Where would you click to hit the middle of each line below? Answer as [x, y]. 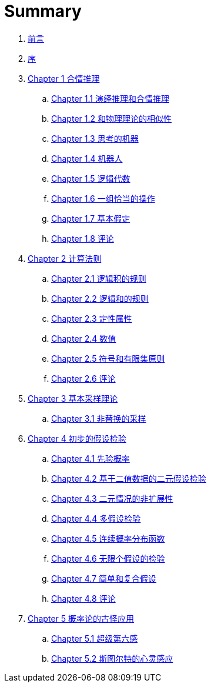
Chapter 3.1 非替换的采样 [99, 418]
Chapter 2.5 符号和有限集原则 [108, 358]
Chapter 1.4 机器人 [87, 158]
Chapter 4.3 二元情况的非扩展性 [112, 498]
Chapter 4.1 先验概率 [91, 458]
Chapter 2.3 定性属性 [92, 318]
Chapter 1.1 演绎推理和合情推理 [110, 98]
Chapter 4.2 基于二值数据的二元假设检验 [129, 478]
